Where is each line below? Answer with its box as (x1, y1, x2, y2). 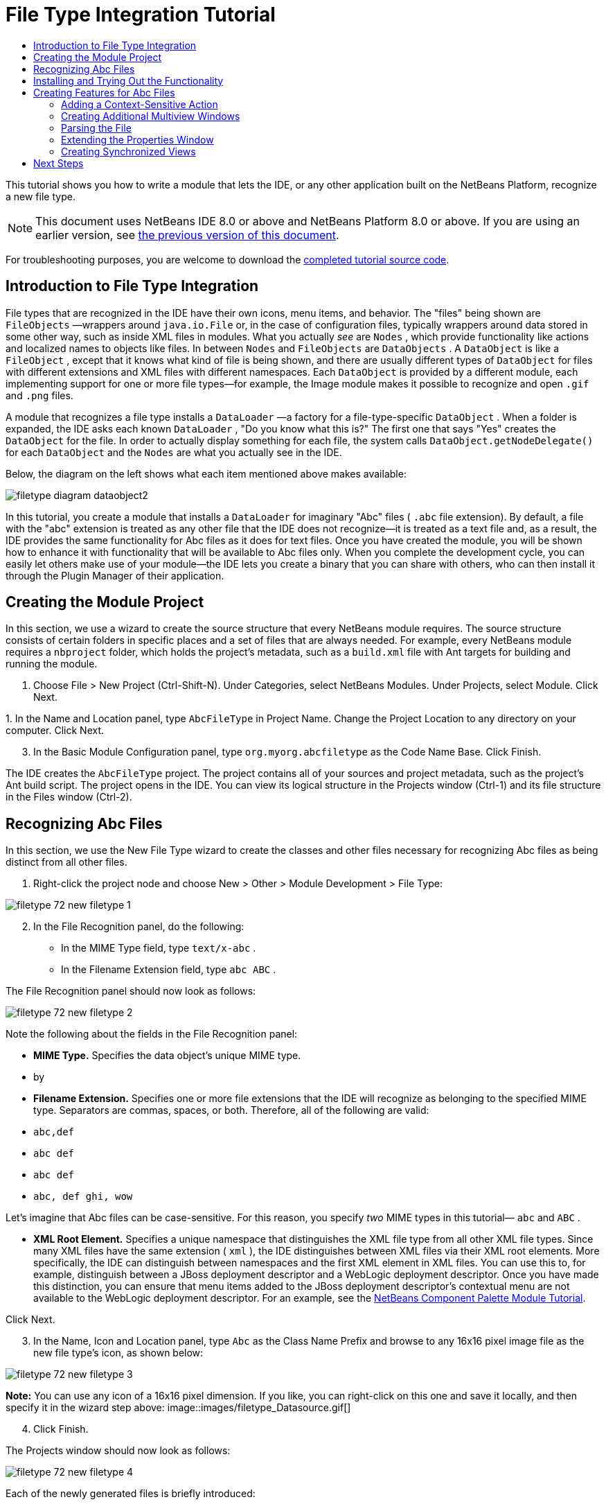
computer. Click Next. (6, 724, 105, 737)
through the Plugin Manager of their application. (6, 569, 224, 582)
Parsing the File (61, 121, 132, 134)
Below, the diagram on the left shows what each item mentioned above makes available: (6, 467, 407, 480)
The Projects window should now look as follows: (6, 1444, 231, 1457)
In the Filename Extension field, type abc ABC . (61, 963, 276, 976)
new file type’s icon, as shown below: (33, 1347, 204, 1359)
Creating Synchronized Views (61, 145, 196, 157)
